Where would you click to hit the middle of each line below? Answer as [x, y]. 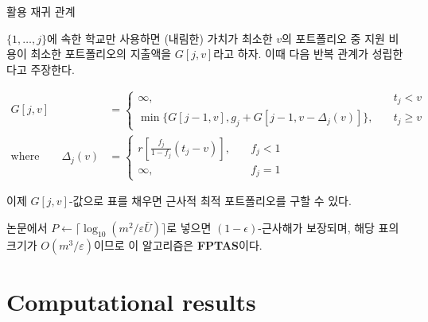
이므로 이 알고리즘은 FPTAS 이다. [178, 244]
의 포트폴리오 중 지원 [333, 38]
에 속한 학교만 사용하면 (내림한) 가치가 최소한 [160, 38]
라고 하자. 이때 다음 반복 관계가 [291, 54]
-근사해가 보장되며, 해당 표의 [329, 227]
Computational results [131, 302]
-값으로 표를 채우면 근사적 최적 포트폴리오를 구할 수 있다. [210, 201]
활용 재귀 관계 [41, 11]
